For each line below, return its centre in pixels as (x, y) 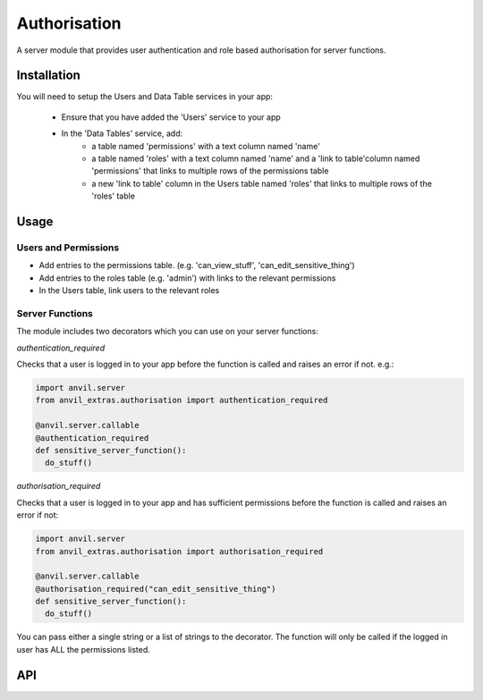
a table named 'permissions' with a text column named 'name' (206, 146)
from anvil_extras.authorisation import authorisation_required (179, 551)
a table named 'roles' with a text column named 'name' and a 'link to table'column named (256, 159)
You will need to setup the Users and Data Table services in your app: (144, 97)
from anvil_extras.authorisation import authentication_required (182, 401)
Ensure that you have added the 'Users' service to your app (171, 117)
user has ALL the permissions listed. (84, 649)
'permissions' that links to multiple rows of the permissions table (210, 171)
